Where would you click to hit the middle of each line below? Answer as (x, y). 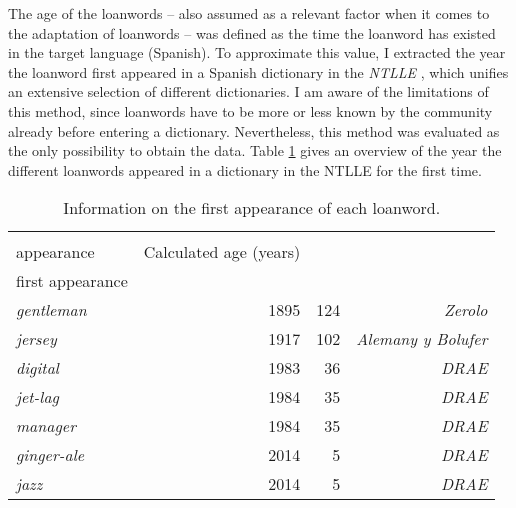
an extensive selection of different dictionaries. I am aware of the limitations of (248, 91)
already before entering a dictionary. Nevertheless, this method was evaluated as (254, 130)
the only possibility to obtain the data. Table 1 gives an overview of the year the (255, 150)
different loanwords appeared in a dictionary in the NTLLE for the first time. (245, 169)
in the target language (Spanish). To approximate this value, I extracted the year (257, 52)
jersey (36, 339)
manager (46, 426)
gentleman (51, 310)
